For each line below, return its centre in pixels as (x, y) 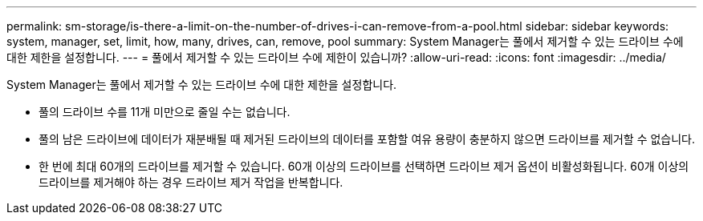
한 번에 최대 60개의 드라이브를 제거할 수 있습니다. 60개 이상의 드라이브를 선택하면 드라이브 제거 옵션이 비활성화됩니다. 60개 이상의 (364, 166)
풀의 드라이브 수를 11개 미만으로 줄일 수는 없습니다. (165, 112)
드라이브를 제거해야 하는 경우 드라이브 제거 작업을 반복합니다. (191, 182)
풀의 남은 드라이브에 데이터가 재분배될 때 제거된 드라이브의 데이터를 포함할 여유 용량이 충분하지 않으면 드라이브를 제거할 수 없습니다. (367, 139)
